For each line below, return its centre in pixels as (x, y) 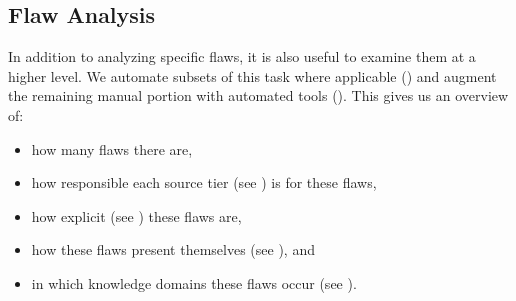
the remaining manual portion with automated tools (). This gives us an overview (258, 95)
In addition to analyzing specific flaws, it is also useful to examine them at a (242, 56)
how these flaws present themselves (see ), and (173, 249)
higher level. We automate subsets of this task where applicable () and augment (252, 75)
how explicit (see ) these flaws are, (136, 215)
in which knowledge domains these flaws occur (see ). (194, 282)
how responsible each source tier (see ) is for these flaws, (204, 182)
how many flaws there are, (112, 148)
